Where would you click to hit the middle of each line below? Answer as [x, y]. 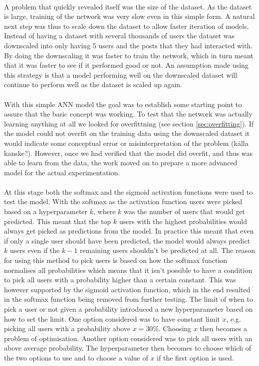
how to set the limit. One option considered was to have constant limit [112, 318]
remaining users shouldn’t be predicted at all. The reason [167, 250]
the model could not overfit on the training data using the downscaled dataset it [127, 133]
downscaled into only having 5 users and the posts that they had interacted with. [129, 45]
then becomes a [223, 328]
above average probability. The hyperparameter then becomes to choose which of [128, 348]
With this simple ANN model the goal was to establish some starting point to [123, 104]
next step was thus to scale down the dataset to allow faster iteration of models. [127, 26]
